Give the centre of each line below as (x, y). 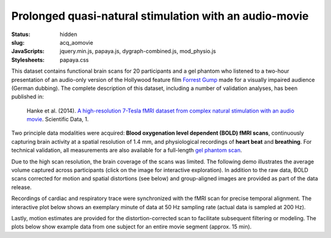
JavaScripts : (28, 51)
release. (21, 187)
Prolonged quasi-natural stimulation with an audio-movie (160, 16)
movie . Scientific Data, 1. (58, 119)
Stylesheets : (28, 60)
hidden (69, 34)
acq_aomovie (76, 42)
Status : (21, 34)
